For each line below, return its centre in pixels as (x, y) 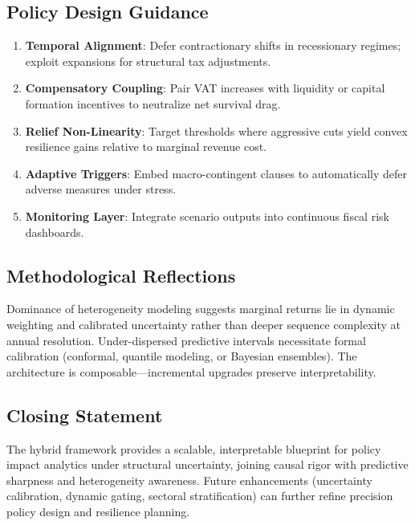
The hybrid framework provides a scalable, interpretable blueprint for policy (194, 448)
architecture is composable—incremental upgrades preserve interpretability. (191, 371)
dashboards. (55, 232)
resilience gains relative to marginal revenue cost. (146, 147)
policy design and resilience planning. (98, 511)
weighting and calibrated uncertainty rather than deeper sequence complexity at (204, 324)
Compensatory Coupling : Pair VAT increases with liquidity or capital (205, 88)
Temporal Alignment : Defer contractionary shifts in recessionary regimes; (213, 45)
